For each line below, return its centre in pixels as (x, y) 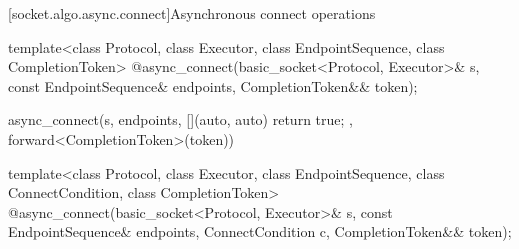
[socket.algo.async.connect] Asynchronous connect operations (192, 13)
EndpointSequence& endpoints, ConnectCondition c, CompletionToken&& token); (260, 231)
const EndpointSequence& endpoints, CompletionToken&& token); (213, 85)
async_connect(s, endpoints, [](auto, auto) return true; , (180, 119)
